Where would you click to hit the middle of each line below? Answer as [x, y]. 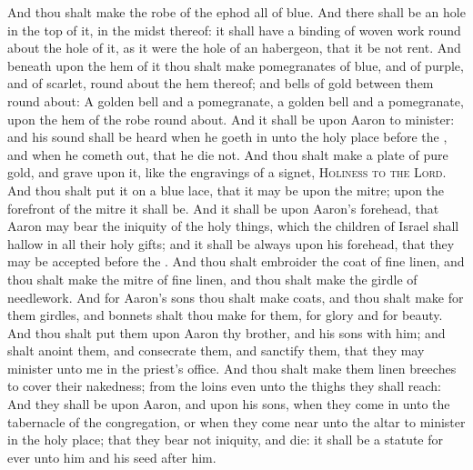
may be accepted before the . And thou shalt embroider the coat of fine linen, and [236, 261]
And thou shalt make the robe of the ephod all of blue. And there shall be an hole [236, 12]
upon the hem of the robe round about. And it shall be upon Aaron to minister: [231, 119]
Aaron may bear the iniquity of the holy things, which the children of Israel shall [233, 226]
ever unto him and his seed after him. [112, 457]
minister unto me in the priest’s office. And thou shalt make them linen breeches [232, 368]
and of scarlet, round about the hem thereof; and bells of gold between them [221, 83]
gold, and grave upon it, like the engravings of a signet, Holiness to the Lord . [227, 172]
